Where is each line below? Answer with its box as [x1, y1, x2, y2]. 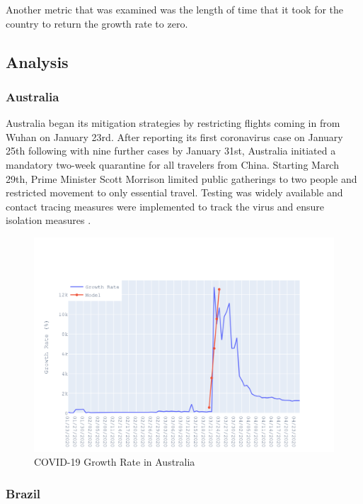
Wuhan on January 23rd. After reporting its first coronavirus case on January [6, 129, 343, 144]
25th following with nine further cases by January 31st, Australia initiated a [6, 143, 336, 158]
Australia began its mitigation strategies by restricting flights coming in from [6, 116, 340, 130]
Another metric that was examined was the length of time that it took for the [6, 2, 344, 16]
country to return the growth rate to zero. [6, 16, 188, 30]
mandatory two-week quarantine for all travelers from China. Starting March [6, 157, 339, 172]
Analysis [6, 50, 69, 72]
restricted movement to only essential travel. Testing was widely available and [6, 185, 343, 200]
